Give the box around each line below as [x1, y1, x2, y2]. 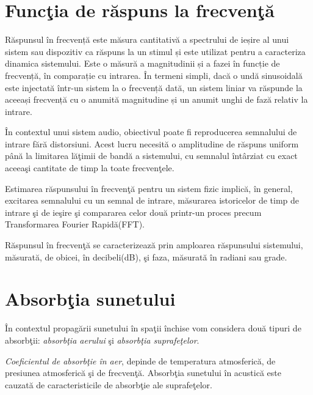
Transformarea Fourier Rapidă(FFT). [5, 218, 145, 231]
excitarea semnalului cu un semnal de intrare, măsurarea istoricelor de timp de [5, 194, 300, 207]
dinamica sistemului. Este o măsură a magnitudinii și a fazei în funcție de [5, 57, 280, 70]
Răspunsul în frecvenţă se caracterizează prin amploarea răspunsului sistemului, [5, 238, 303, 251]
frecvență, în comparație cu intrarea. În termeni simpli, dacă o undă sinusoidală [5, 68, 303, 81]
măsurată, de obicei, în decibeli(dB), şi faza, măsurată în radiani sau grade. [5, 250, 287, 263]
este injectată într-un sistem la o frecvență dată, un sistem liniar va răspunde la [5, 81, 303, 94]
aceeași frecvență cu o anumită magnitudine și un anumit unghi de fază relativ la [5, 93, 308, 106]
